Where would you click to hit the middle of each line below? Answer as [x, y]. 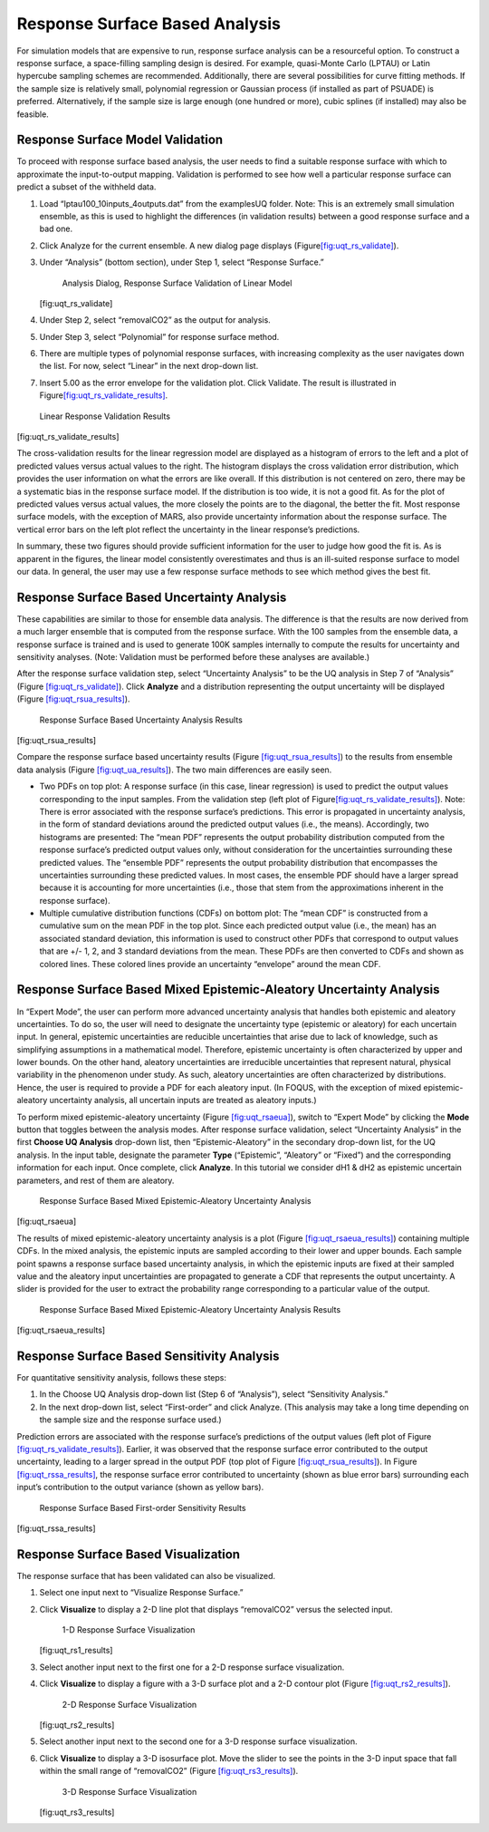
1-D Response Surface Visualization [129, 1630]
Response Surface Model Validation [120, 140]
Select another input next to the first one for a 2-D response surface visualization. [192, 1667]
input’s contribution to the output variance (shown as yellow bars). [140, 1488]
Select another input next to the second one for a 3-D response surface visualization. [198, 1741]
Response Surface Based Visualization [128, 1554]
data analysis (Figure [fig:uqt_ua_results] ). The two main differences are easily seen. [174, 770]
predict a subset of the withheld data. [86, 187]
